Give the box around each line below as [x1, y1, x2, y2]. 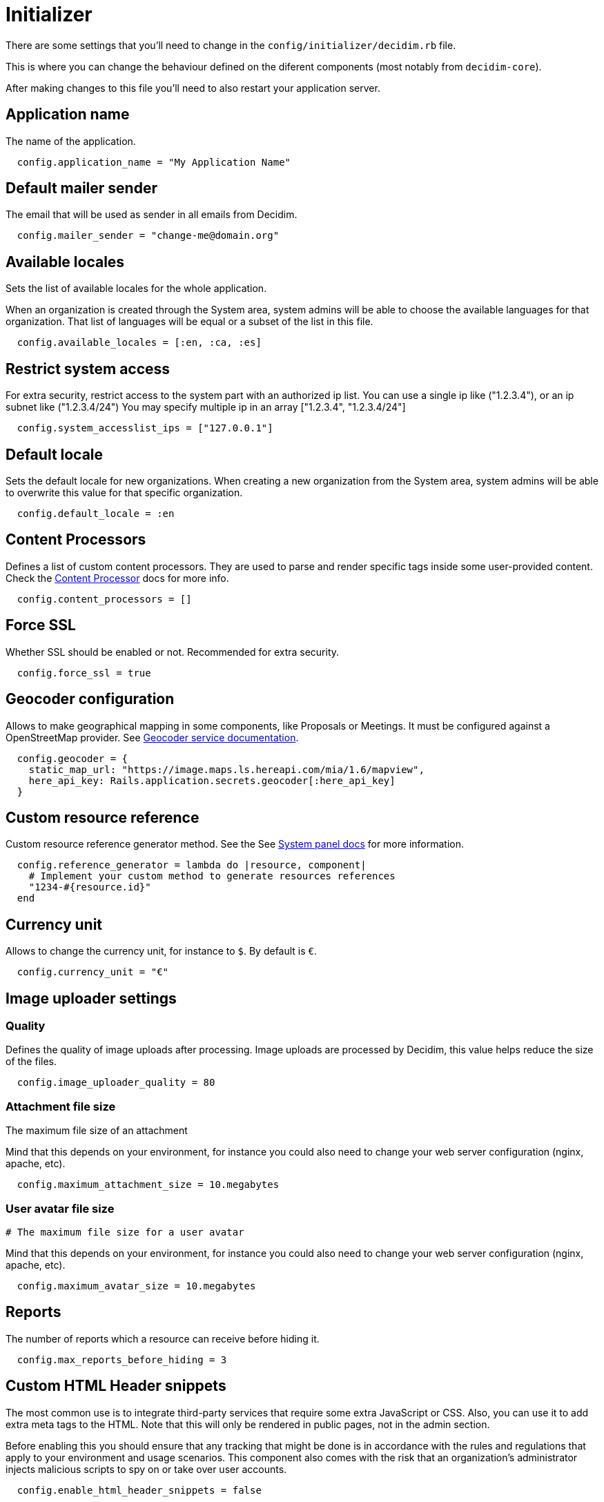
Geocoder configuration [6, 690, 175, 708]
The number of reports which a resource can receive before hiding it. [6, 1332, 320, 1345]
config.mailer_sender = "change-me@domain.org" [17, 230, 280, 242]
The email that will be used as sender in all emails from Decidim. [6, 208, 298, 221]
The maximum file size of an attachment [6, 1124, 188, 1137]
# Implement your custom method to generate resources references [28, 870, 396, 882]
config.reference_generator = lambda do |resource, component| [17, 859, 367, 871]
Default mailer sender [6, 179, 157, 197]
